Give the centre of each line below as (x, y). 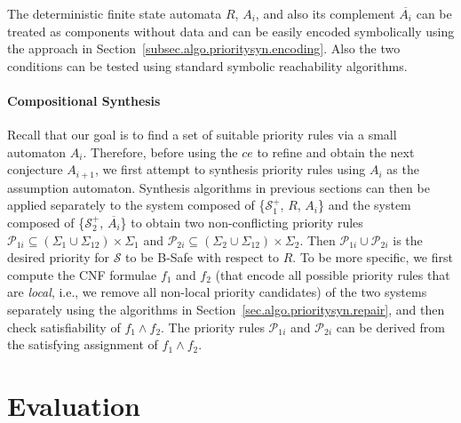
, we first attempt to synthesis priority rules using (230, 169)
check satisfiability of (64, 327)
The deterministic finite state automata (115, 13)
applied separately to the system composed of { (136, 205)
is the (408, 239)
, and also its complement (325, 13)
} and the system (365, 205)
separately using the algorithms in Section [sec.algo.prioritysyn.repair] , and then (226, 309)
